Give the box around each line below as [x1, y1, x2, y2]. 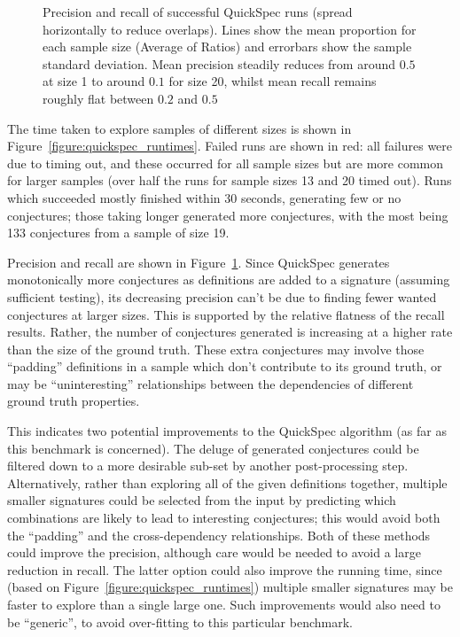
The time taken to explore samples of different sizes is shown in [7, 119, 352, 137]
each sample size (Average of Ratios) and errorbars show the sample [43, 37, 412, 56]
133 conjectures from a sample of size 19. [7, 223, 230, 242]
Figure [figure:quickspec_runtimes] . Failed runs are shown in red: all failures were [7, 136, 453, 155]
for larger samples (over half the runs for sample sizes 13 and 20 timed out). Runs [7, 171, 452, 190]
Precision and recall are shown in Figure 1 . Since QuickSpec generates [7, 252, 390, 271]
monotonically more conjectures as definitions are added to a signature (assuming [7, 270, 450, 289]
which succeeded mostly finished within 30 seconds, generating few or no [7, 188, 402, 206]
